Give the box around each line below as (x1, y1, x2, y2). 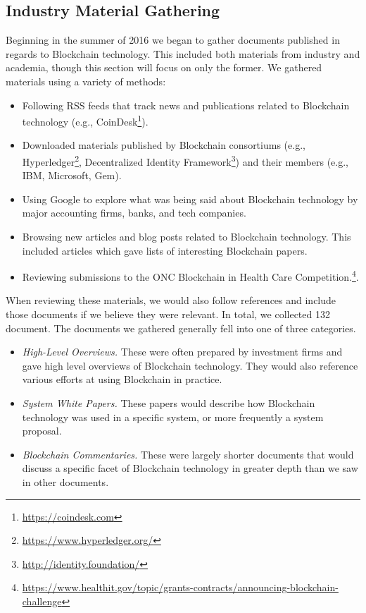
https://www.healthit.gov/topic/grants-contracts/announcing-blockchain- (22, 580, 339, 595)
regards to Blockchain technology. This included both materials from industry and (6, 46, 360, 61)
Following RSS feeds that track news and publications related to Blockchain (22, 97, 350, 112)
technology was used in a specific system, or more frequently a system (22, 409, 324, 424)
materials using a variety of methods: (6, 73, 166, 88)
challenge (22, 593, 62, 608)
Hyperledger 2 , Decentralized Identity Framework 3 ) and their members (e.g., (22, 152, 348, 169)
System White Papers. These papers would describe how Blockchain (22, 396, 315, 411)
